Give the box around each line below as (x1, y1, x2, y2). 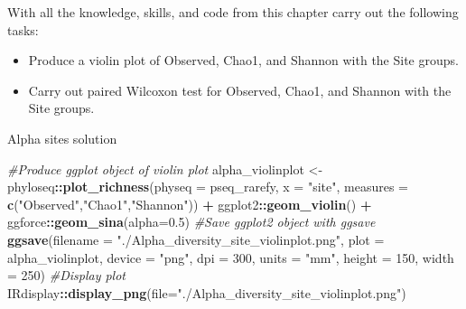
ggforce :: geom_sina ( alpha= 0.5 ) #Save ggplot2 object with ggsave (7, 212, 376, 231)
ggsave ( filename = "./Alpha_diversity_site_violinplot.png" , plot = (7, 229, 385, 248)
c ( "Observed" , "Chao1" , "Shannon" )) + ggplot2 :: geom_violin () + (7, 194, 372, 213)
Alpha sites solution (7, 128, 117, 147)
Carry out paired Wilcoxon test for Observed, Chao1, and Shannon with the (28, 80, 452, 99)
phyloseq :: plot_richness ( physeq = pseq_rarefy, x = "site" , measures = (7, 177, 408, 196)
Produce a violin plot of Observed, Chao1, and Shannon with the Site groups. (28, 51, 459, 70)
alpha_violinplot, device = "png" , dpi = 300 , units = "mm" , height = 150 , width (7, 248, 454, 267)
